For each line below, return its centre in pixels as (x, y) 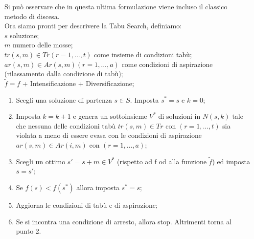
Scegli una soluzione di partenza (64, 99)
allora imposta (98, 187)
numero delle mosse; (43, 45)
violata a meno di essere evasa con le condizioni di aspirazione (109, 135)
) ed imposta (231, 161)
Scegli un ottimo (41, 161)
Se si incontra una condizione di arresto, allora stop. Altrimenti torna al (124, 221)
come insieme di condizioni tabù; (143, 54)
